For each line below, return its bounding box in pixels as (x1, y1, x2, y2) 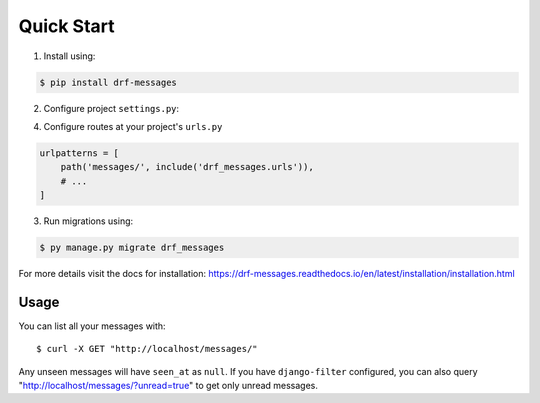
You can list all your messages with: (18, 320, 166, 332)
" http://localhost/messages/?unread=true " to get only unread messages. (18, 380, 319, 392)
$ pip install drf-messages (39, 76, 177, 88)
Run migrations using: (43, 215, 134, 227)
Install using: (43, 50, 96, 62)
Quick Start (18, 15, 115, 37)
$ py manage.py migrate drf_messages (39, 242, 225, 254)
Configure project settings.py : (43, 102, 180, 114)
